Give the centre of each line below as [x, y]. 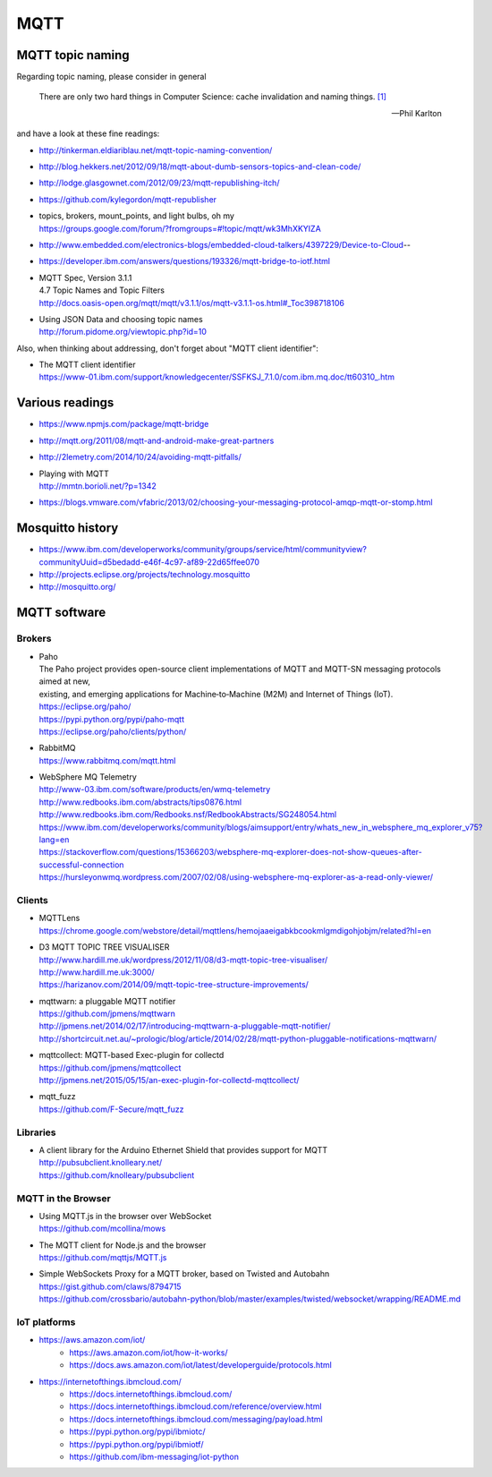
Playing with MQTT [74, 474]
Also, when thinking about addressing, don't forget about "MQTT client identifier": [168, 348]
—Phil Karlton [416, 113]
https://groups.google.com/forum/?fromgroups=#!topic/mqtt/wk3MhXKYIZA [180, 228]
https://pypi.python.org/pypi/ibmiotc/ [137, 1431]
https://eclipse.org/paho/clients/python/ [113, 731]
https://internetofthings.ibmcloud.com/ [110, 1381]
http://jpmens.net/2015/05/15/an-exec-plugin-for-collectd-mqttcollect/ [169, 1080]
